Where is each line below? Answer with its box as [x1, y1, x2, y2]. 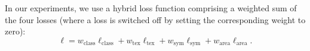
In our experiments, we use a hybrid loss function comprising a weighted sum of [5, 2, 297, 14]
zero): [5, 25, 26, 37]
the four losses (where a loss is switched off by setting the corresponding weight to [5, 13, 306, 26]
